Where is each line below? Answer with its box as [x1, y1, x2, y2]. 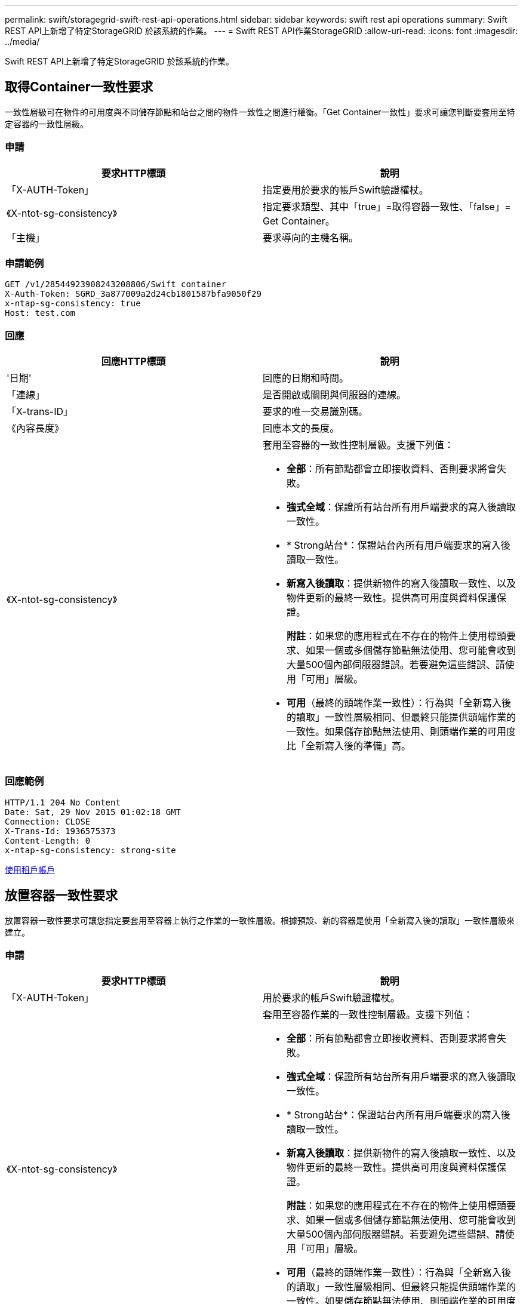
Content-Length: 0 [5, 835, 91, 845]
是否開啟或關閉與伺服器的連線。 [263, 389, 407, 401]
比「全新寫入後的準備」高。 [287, 740, 411, 752]
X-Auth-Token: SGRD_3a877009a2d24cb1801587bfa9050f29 [5, 289, 261, 299]
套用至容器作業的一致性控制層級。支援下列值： [263, 1008, 473, 1021]
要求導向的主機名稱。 [263, 231, 359, 244]
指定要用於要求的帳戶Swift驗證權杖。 [263, 183, 429, 196]
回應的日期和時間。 [263, 372, 349, 385]
